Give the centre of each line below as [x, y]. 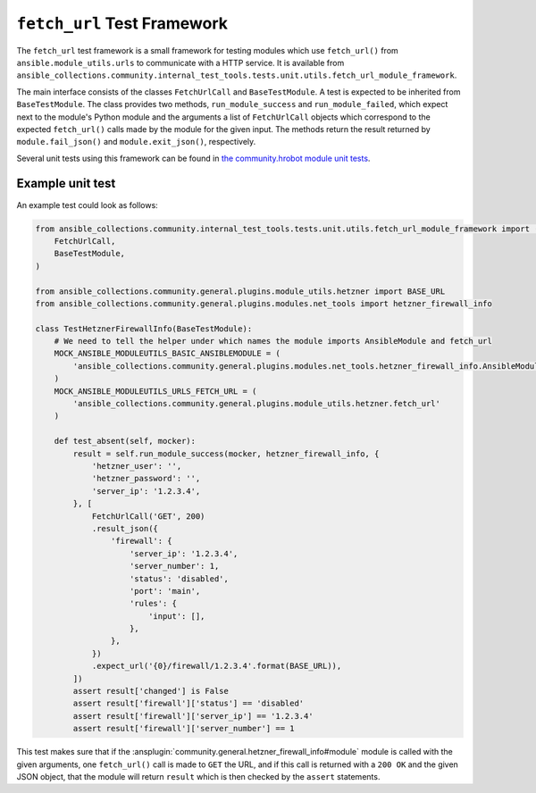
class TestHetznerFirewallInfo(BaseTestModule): [144, 329]
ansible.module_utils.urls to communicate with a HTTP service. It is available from [180, 63]
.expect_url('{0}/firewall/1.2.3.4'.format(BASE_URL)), [217, 666]
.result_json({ [125, 528]
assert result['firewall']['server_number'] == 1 [184, 729]
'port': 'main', [165, 591]
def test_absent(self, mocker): [125, 441]
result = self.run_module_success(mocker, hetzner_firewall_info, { [226, 454]
